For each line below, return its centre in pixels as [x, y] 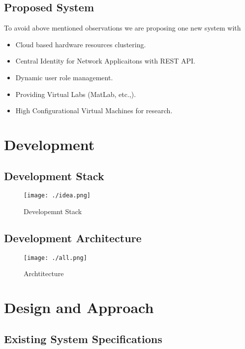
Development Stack [54, 175]
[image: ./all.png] [55, 258]
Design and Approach [79, 307]
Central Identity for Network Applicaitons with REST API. [105, 61]
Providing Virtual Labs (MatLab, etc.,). [76, 94]
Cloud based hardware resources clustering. [81, 44]
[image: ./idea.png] [57, 196]
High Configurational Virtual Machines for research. [94, 111]
